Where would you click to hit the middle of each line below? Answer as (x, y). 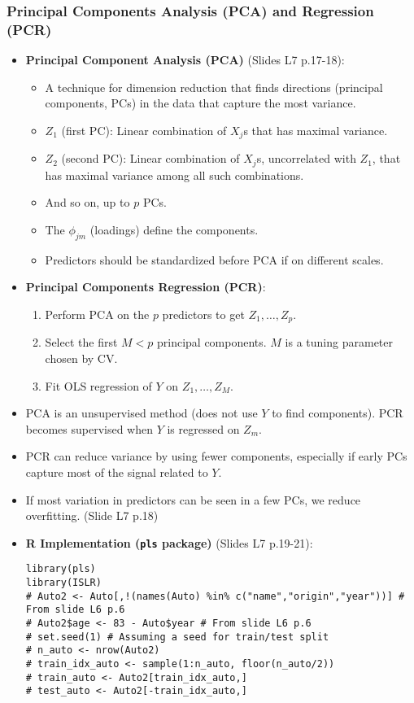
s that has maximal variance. (316, 130)
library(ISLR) (63, 583)
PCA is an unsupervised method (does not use (142, 413)
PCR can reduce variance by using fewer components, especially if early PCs (216, 456)
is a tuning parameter (339, 342)
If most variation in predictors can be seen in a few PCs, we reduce (193, 499)
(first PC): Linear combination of (144, 130)
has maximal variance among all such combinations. (174, 175)
